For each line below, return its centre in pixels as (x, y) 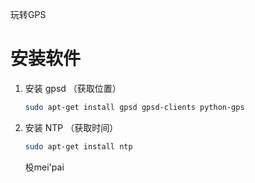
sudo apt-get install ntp (78, 146)
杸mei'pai (44, 167)
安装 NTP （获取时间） (71, 127)
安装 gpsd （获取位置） (73, 88)
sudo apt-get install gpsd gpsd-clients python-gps (134, 107)
